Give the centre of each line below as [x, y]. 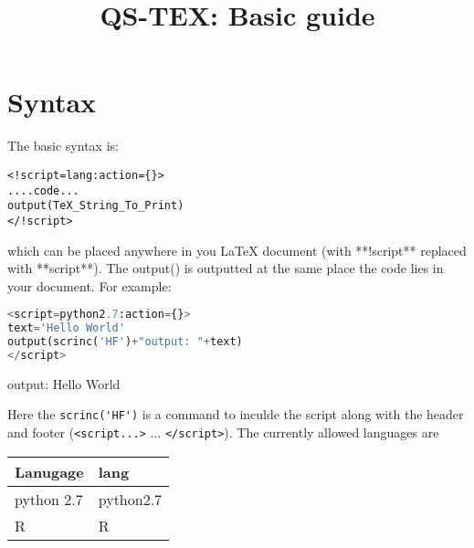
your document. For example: [90, 285]
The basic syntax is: [63, 146]
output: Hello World [64, 383]
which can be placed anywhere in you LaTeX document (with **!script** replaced [237, 250]
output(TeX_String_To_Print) [96, 206]
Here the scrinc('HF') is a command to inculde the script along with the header [236, 414]
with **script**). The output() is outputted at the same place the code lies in [226, 268]
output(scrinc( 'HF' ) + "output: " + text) [125, 342]
